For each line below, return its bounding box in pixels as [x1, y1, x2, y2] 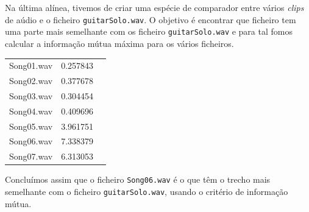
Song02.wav [9, 74, 53, 87]
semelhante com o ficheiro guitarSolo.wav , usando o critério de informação [5, 185, 288, 198]
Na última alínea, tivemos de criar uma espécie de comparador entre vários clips [5, 1, 304, 13]
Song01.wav [9, 59, 53, 72]
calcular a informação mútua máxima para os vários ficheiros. [5, 37, 234, 49]
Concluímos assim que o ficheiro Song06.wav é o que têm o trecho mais [5, 173, 271, 186]
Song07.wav [9, 150, 53, 163]
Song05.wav [9, 119, 53, 132]
